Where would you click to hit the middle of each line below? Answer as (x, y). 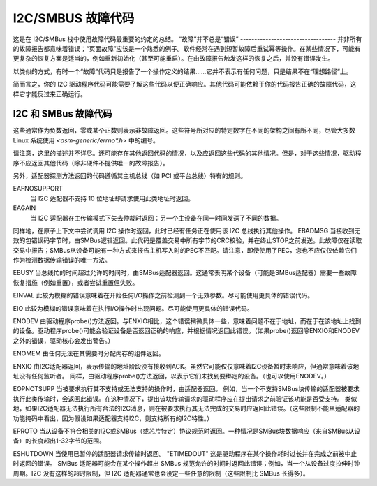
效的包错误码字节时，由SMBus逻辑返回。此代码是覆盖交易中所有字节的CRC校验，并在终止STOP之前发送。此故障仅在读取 (187, 240)
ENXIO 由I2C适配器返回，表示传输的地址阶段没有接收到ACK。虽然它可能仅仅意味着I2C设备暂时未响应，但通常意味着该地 (186, 366)
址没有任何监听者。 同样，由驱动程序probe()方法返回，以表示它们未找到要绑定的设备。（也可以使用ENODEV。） (172, 376)
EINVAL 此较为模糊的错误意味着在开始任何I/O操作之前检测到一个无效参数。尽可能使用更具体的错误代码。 (163, 295)
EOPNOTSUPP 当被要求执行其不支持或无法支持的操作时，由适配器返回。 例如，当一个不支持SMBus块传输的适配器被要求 (186, 389)
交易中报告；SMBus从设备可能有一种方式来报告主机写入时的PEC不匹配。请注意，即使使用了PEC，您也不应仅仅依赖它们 (185, 250)
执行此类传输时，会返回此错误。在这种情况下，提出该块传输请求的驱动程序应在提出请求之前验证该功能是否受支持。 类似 (185, 399)
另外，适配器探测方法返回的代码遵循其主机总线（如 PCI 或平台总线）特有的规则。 (130, 175)
